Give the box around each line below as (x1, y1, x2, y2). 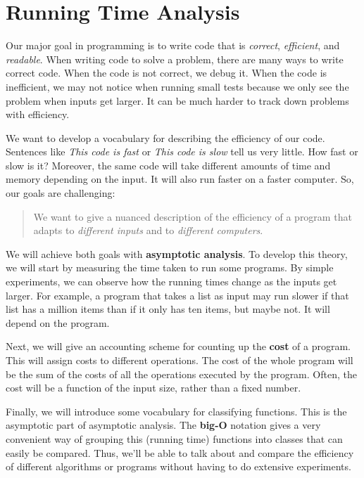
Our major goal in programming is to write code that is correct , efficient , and (6, 38, 340, 53)
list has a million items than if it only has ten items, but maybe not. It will (6, 302, 330, 316)
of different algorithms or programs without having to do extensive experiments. (6, 459, 351, 474)
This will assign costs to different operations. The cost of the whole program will (6, 353, 353, 367)
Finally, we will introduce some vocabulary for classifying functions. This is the (6, 403, 347, 418)
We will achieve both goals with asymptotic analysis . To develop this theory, (6, 246, 348, 261)
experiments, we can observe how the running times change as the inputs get (6, 274, 337, 289)
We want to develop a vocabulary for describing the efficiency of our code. (6, 130, 325, 145)
